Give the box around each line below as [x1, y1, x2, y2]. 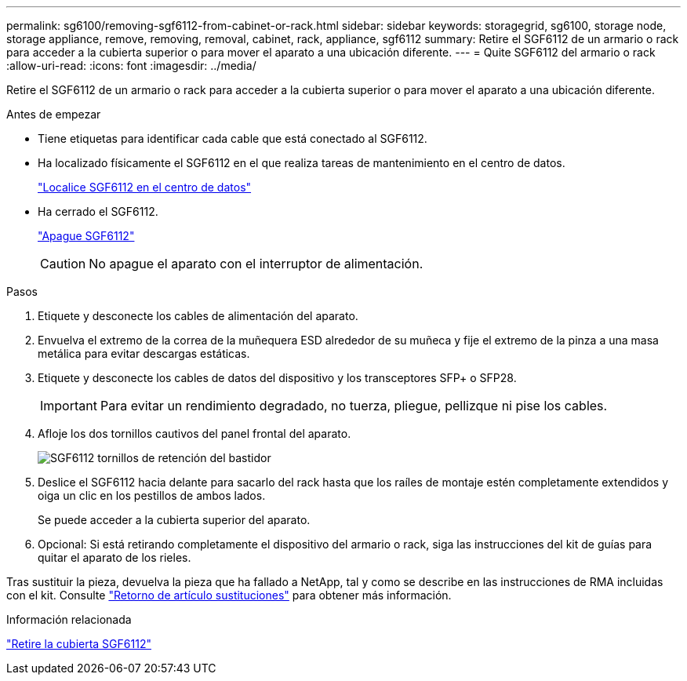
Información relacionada [6, 613, 132, 626]
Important [40, 398, 97, 413]
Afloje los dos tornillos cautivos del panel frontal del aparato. [38, 427, 351, 440]
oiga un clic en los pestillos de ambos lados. [38, 489, 266, 502]
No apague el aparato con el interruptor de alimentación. [89, 256, 423, 271]
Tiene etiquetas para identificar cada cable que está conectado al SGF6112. [38, 132, 427, 145]
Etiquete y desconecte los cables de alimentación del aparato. [38, 309, 358, 322]
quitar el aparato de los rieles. [38, 551, 191, 564]
